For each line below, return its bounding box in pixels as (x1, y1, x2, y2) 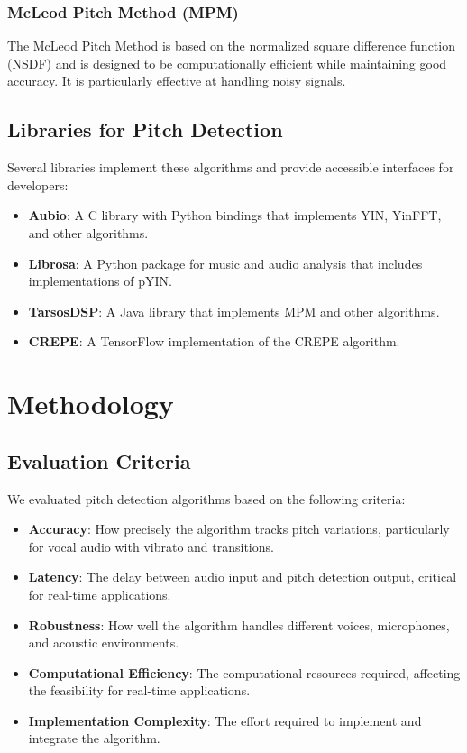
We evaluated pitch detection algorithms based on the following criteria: (7, 489, 406, 508)
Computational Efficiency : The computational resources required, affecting (28, 663, 461, 682)
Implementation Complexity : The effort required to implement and (28, 711, 422, 730)
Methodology (7, 385, 174, 422)
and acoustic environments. (28, 633, 179, 652)
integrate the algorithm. (28, 729, 160, 748)
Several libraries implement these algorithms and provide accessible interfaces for (7, 158, 454, 177)
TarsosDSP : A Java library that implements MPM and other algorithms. (28, 301, 440, 320)
